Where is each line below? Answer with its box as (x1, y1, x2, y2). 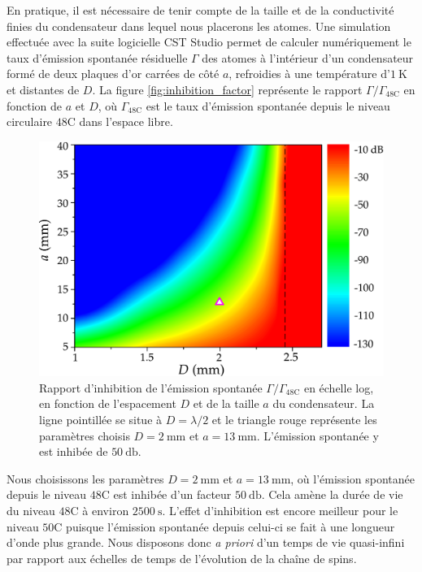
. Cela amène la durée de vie (261, 486, 403, 503)
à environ (82, 501, 129, 518)
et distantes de (7, 80, 80, 97)
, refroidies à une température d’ (228, 65, 390, 82)
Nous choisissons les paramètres (7, 470, 164, 487)
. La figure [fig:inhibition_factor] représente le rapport (92, 80, 363, 97)
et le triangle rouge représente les (211, 410, 377, 427)
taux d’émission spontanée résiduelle (7, 49, 188, 66)
